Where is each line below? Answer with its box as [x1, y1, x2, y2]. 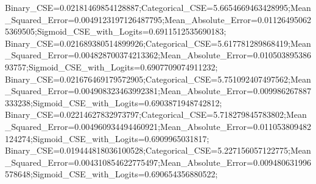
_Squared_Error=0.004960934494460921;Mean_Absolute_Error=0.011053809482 [5, 120, 311, 132]
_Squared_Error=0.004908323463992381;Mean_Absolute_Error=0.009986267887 [5, 84, 311, 97]
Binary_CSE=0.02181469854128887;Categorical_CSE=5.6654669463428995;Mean [5, 1, 311, 13]
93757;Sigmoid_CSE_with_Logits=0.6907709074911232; [5, 60, 218, 73]
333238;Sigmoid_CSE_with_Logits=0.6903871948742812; [5, 96, 222, 109]
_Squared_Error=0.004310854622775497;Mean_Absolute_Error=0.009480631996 [5, 155, 311, 168]
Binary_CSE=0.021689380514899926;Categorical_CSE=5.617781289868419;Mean [5, 36, 311, 49]
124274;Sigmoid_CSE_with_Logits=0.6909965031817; [5, 132, 209, 145]
